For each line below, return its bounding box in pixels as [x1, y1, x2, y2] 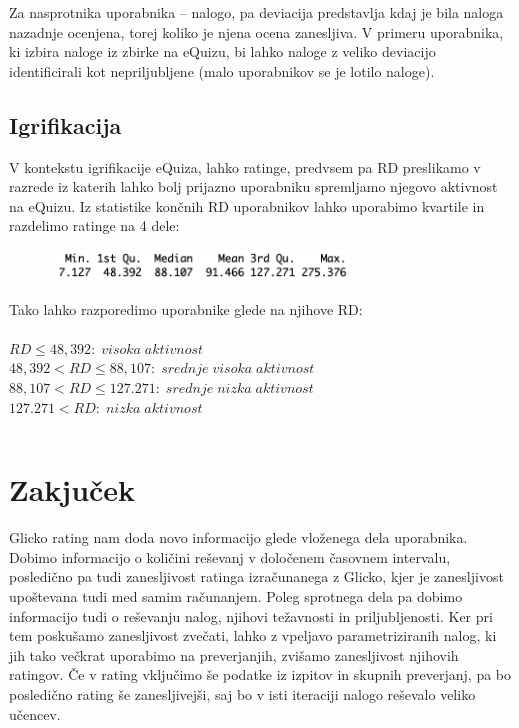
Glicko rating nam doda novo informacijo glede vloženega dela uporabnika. [9, 527, 468, 548]
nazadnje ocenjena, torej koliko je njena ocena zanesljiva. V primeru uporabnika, [9, 21, 504, 42]
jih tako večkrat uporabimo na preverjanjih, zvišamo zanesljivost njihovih [9, 644, 459, 665]
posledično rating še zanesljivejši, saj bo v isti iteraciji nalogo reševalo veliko [9, 683, 476, 704]
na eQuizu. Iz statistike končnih [9, 195, 204, 216]
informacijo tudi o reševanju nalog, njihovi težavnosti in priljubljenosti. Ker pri [9, 605, 493, 626]
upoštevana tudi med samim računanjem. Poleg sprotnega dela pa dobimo [9, 586, 463, 607]
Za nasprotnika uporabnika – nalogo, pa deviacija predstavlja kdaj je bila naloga [9, 2, 504, 22]
